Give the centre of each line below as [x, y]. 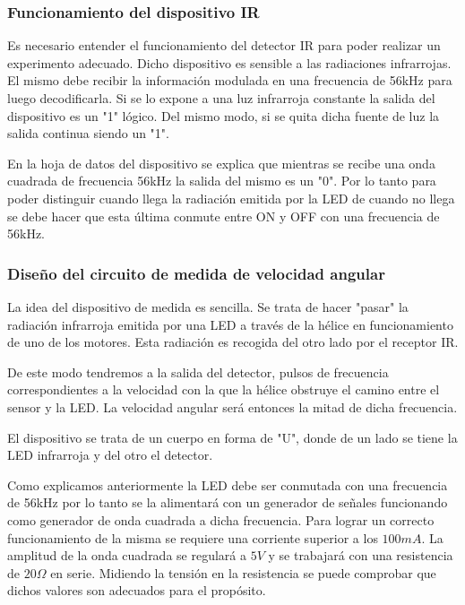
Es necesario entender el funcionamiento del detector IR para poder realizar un [224, 45]
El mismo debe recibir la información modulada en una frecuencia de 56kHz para [230, 80]
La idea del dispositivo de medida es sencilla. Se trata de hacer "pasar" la [208, 306]
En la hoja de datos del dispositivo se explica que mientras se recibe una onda [221, 163]
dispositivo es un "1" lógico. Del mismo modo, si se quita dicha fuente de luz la [224, 115]
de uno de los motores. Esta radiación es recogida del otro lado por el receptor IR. [233, 342]
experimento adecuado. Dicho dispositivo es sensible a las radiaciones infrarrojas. [229, 62]
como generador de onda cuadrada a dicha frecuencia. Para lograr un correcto [221, 519]
